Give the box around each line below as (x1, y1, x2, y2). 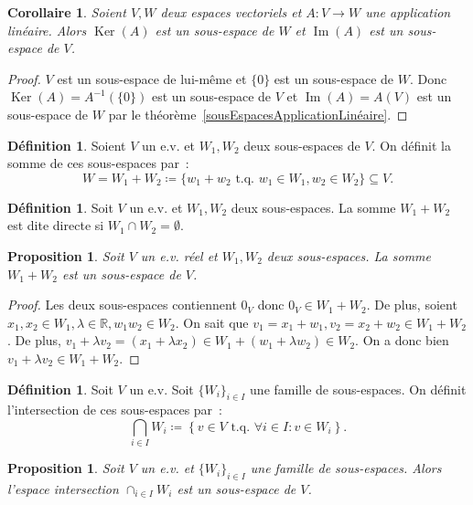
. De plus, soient (366, 295, 457, 314)
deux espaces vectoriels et (160, 3, 302, 21)
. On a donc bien (355, 331, 449, 350)
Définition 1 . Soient (7, 135, 126, 154)
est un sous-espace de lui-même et (57, 68, 247, 88)
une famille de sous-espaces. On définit (250, 379, 467, 398)
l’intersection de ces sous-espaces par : (7, 400, 222, 419)
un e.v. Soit (129, 379, 194, 398)
